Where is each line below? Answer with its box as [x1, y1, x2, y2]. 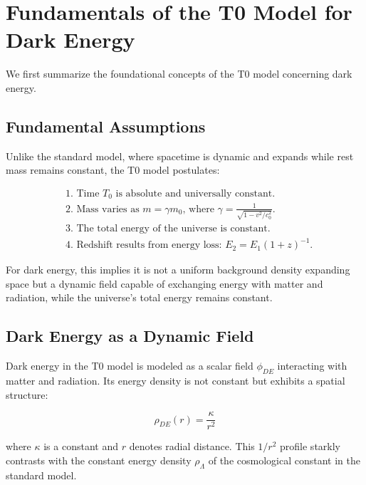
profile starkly [280, 439, 340, 454]
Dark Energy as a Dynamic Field [6, 325, 254, 347]
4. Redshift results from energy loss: [65, 240, 222, 251]
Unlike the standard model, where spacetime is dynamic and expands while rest [6, 148, 354, 163]
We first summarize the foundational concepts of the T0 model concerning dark [6, 66, 352, 81]
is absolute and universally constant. [115, 188, 276, 199]
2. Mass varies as [65, 204, 140, 214]
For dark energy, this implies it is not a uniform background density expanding [6, 262, 350, 277]
